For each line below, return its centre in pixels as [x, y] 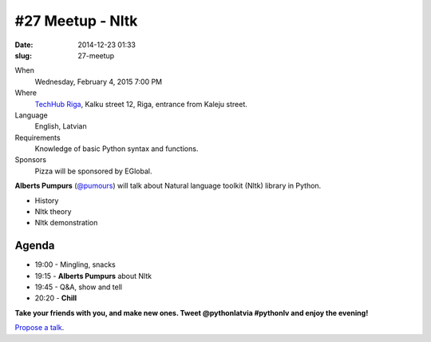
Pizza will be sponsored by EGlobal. [93, 171]
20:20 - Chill [56, 298]
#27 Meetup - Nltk [76, 21]
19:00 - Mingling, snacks [75, 264]
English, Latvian [61, 126]
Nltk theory [53, 212]
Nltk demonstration [66, 223]
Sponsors [31, 160]
